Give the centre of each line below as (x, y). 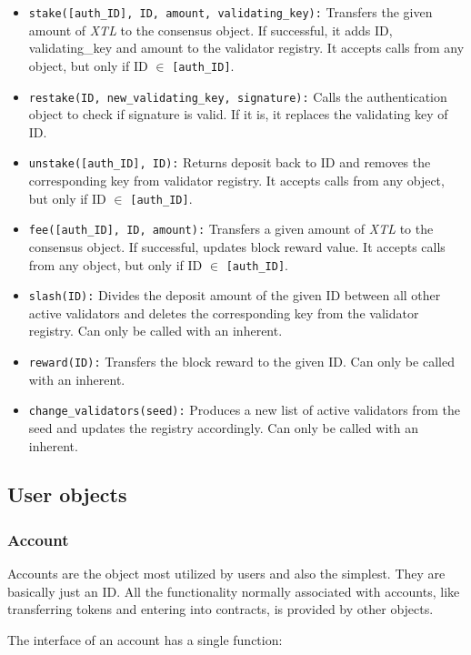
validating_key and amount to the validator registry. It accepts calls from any (246, 48)
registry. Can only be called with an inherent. (155, 331)
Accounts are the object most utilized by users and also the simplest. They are (226, 574)
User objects (67, 494)
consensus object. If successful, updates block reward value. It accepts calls (237, 246)
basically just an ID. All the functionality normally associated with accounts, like (234, 591)
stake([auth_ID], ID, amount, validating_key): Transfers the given (230, 12)
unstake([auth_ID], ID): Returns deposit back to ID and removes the (230, 162)
